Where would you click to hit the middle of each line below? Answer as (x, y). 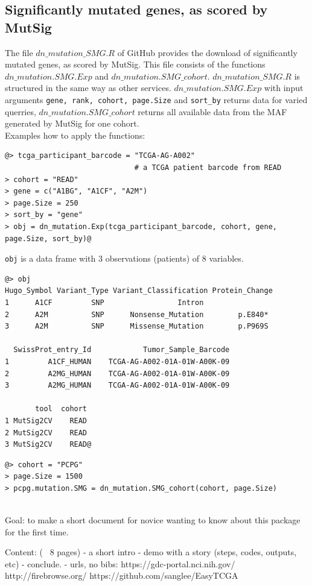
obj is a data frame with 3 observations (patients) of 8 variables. (124, 258)
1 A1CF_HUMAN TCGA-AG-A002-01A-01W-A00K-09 (117, 361)
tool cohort (61, 409)
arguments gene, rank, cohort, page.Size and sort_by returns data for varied (156, 99)
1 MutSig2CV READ (46, 421)
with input (284, 88)
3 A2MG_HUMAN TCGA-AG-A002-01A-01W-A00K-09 (117, 386)
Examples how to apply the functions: (75, 135)
